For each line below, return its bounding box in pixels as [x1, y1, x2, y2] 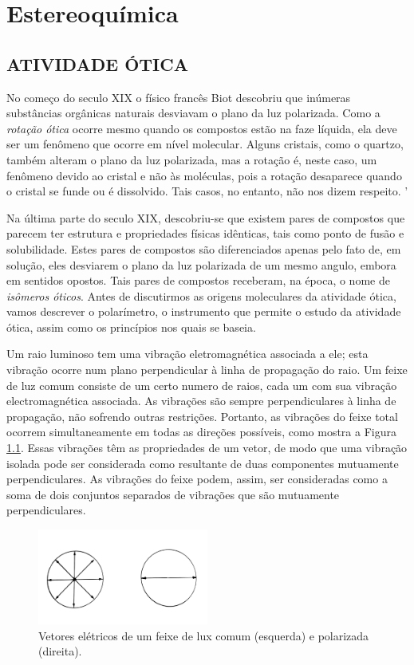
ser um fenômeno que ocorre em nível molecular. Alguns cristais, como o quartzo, [6, 136, 404, 152]
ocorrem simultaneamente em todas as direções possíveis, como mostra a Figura [6, 423, 396, 440]
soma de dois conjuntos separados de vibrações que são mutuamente [6, 486, 340, 502]
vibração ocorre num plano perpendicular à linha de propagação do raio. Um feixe [6, 361, 408, 378]
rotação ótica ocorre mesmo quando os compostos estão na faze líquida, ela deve [6, 120, 397, 136]
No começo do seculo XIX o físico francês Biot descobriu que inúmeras [6, 89, 351, 105]
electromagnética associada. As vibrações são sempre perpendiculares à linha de [6, 392, 396, 409]
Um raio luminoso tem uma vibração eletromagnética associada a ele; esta [6, 345, 369, 362]
